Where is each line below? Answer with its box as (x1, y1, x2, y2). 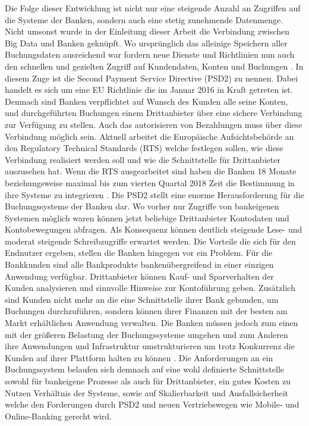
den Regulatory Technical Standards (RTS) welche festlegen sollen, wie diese (5, 142, 283, 154)
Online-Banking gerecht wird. (5, 409, 112, 422)
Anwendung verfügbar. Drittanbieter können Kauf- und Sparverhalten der (5, 270, 274, 282)
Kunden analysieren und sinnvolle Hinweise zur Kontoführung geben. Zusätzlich (5, 281, 295, 294)
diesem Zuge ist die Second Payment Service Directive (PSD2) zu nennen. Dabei (5, 71, 298, 84)
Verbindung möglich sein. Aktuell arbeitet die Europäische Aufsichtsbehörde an (5, 130, 294, 142)
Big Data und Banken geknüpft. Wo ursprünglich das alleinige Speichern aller (5, 36, 288, 49)
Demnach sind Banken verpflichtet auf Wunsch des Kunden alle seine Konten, (5, 95, 288, 107)
